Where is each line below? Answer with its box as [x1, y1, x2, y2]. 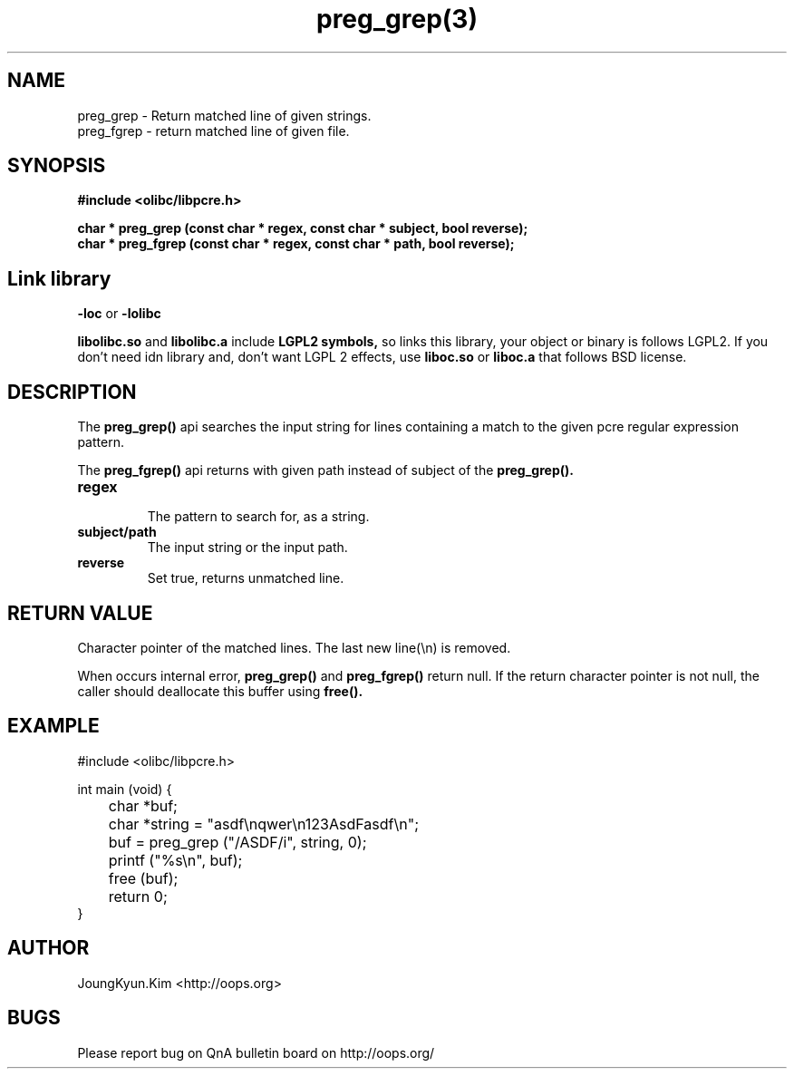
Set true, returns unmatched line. [147, 570, 344, 586]
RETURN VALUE [7, 601, 153, 625]
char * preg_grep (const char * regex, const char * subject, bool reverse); [77, 220, 528, 237]
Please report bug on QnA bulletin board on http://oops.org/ [77, 1044, 435, 1061]
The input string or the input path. [147, 539, 348, 556]
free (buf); [108, 868, 179, 887]
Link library [7, 267, 111, 290]
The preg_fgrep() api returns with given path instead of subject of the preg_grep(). [77, 462, 574, 479]
